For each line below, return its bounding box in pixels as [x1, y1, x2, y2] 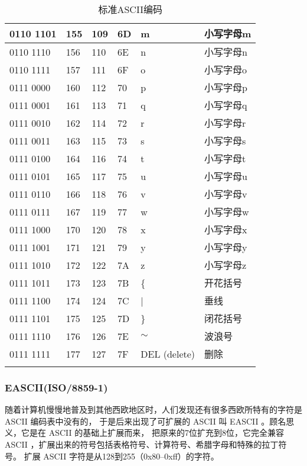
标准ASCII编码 [98, 2, 162, 16]
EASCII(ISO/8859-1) [5, 380, 108, 394]
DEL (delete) [141, 346, 195, 361]
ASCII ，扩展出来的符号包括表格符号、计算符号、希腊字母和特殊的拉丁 [5, 438, 279, 450]
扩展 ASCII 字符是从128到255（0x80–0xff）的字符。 [24, 449, 219, 462]
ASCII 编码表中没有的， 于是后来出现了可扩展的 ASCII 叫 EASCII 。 [5, 414, 270, 427]
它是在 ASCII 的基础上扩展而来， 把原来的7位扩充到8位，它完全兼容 [21, 426, 284, 439]
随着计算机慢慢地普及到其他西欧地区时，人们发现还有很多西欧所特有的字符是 [5, 403, 302, 416]
